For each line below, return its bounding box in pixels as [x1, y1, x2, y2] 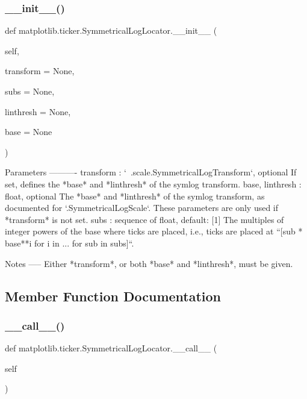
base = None [5, 125, 52, 138]
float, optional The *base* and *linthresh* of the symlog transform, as [5, 189, 265, 202]
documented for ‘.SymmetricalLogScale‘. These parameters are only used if [5, 201, 279, 214]
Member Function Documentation [5, 286, 222, 305]
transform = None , [5, 64, 75, 77]
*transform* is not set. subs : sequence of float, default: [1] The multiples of [5, 213, 284, 225]
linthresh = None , [5, 105, 71, 118]
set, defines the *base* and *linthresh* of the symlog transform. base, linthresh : [5, 177, 302, 190]
